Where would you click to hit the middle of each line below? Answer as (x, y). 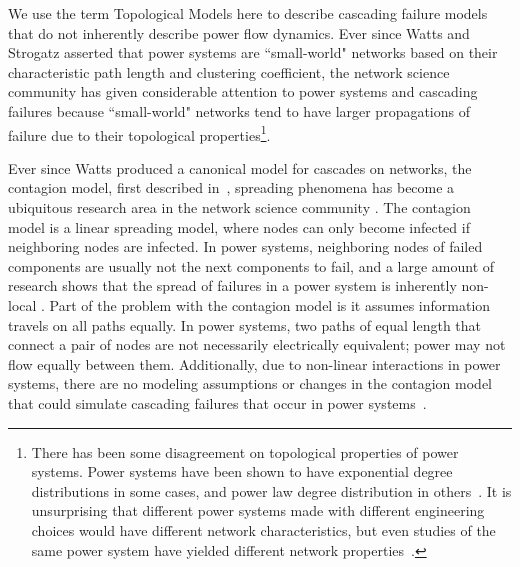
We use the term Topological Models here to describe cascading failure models (248, 13)
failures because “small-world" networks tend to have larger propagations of (239, 110)
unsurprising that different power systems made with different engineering (258, 510)
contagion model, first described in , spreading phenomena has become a (231, 187)
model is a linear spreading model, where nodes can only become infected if (239, 226)
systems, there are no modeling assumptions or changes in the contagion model (250, 383)
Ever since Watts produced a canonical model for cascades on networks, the (240, 167)
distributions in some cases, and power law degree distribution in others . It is (271, 490)
